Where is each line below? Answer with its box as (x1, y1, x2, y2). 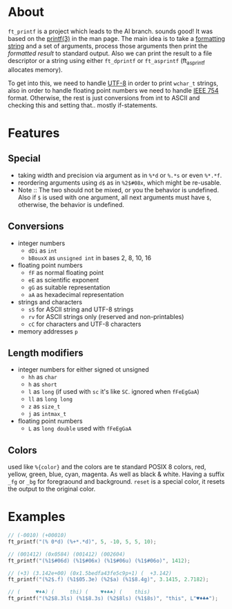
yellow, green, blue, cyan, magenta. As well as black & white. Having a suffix (8, 470, 225, 478)
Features (8, 125, 60, 140)
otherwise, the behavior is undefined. (17, 200, 125, 208)
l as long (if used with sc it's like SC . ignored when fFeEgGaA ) (28, 388, 200, 396)
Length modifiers (8, 347, 84, 358)
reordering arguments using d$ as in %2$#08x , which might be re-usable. (17, 178, 222, 187)
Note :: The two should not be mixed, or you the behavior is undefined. (17, 185, 220, 194)
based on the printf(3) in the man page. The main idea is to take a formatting (8, 34, 225, 42)
